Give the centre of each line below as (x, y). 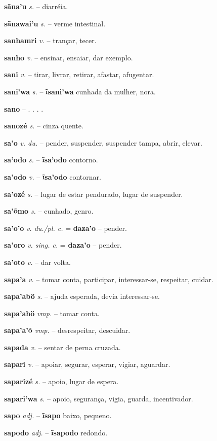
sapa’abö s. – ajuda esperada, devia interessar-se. (82, 296)
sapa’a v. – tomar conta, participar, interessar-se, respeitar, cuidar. (109, 279)
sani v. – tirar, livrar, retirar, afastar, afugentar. (79, 74)
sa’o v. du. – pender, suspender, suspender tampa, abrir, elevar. (103, 142)
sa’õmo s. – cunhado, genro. (49, 211)
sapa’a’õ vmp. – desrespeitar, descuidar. (67, 330)
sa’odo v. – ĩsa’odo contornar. (53, 176)
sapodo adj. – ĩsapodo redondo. (56, 432)
